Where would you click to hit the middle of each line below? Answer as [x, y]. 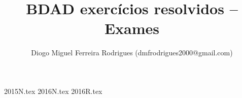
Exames [132, 28]
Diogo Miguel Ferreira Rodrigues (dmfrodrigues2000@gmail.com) [132, 53]
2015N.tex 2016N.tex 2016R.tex [53, 91]
